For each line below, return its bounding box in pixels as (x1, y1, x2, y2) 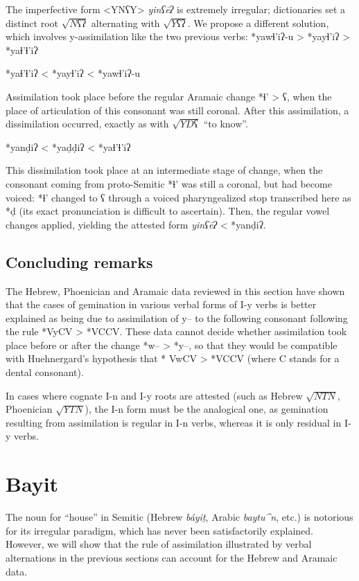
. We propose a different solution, (187, 15, 329, 30)
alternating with (91, 15, 160, 30)
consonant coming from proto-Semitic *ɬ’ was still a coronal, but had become (6, 176, 332, 190)
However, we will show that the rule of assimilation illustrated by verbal (6, 537, 312, 551)
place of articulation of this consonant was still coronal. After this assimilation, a (6, 102, 349, 117)
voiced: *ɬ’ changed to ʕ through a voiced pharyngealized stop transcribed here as (6, 190, 351, 204)
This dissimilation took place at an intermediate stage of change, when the (6, 163, 323, 177)
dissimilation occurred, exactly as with (6, 116, 169, 131)
